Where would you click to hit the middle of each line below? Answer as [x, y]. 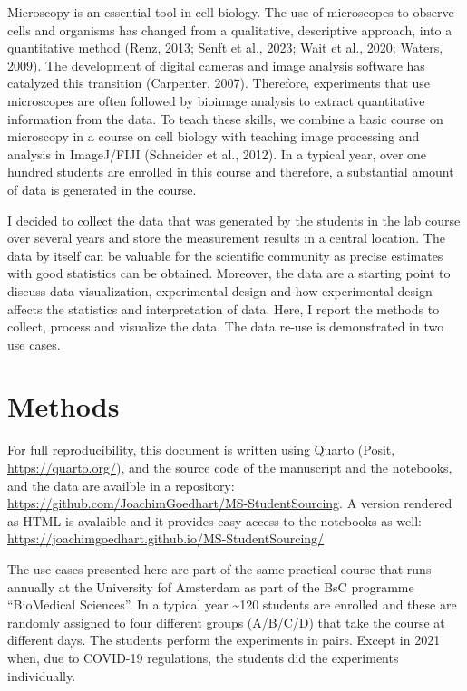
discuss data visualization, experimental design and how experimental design [220, 290]
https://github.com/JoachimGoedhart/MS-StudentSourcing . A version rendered [230, 503]
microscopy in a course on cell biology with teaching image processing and [214, 136]
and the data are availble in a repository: [121, 485]
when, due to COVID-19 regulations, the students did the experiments [203, 657]
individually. [42, 675]
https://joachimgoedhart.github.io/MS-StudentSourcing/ [166, 538]
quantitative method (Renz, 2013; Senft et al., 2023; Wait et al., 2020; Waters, [225, 48]
